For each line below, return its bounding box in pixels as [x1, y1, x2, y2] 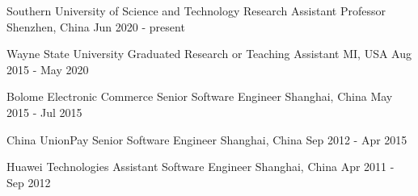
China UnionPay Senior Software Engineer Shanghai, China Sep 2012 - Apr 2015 [6, 131, 407, 148]
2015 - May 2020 [6, 60, 89, 77]
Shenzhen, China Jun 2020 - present [6, 18, 185, 35]
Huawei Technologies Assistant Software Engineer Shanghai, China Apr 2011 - [6, 158, 395, 175]
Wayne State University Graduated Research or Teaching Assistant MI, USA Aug [6, 45, 412, 62]
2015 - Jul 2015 [6, 103, 82, 120]
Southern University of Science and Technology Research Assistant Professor [6, 2, 386, 19]
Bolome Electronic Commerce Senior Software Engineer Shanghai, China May [6, 88, 393, 105]
